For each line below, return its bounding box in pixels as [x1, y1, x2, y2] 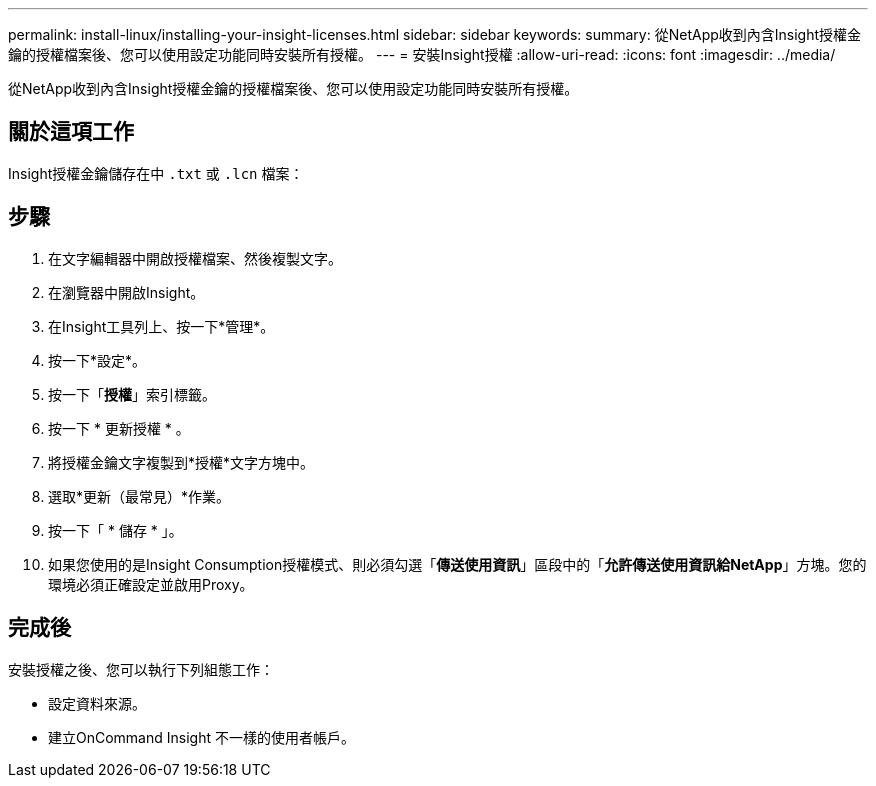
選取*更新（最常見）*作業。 [48, 487, 231, 505]
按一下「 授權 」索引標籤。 [48, 385, 216, 403]
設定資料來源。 [48, 694, 146, 712]
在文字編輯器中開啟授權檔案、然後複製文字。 [48, 249, 342, 267]
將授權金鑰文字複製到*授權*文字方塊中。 [48, 453, 315, 471]
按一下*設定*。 [48, 351, 147, 369]
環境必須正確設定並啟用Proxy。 [48, 575, 254, 593]
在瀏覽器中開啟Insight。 [48, 283, 205, 301]
